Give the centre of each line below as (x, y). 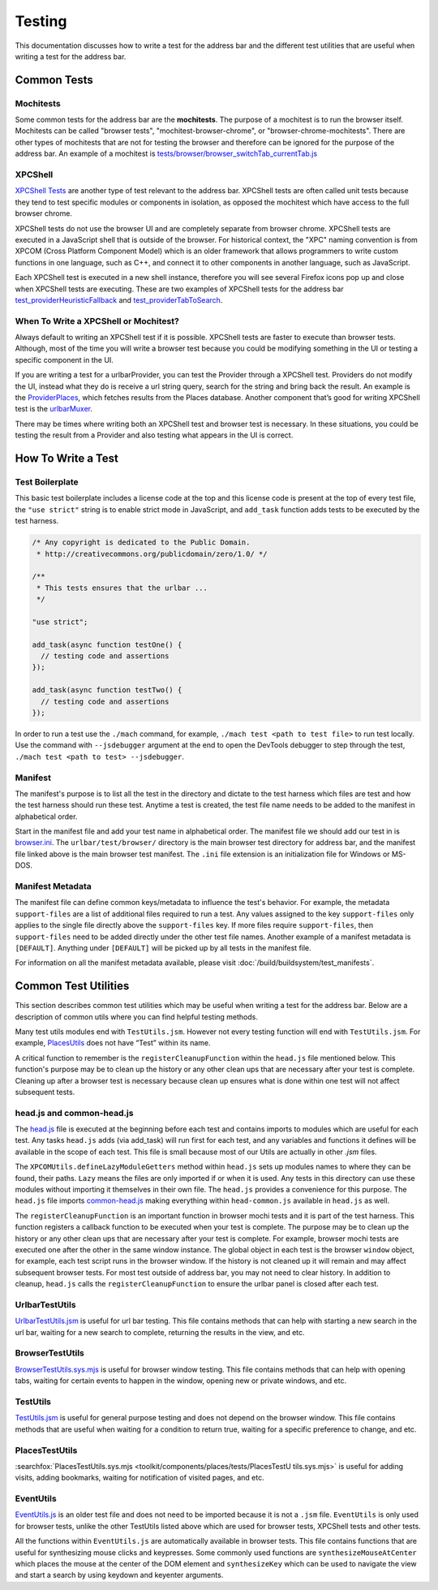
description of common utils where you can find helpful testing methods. (137, 1017)
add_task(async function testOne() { (107, 644)
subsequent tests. (45, 1092)
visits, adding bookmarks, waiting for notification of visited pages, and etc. (140, 1478)
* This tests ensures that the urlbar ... (122, 588)
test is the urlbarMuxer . (54, 409)
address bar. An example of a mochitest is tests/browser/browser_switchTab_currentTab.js (166, 153)
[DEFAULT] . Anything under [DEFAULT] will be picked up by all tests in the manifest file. (163, 948)
